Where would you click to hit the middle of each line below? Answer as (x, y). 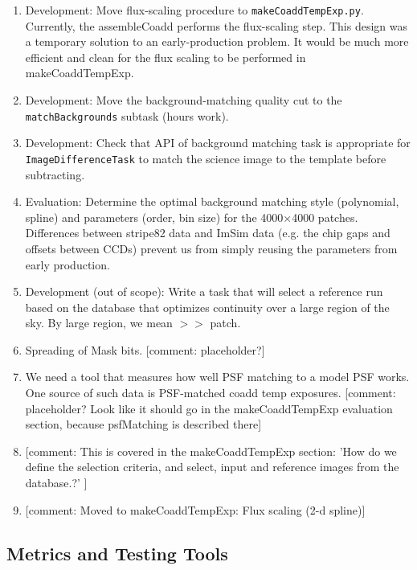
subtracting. (55, 174)
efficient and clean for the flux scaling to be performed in (166, 57)
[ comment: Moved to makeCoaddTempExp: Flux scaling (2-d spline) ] (195, 509)
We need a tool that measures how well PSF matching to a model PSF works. (217, 377)
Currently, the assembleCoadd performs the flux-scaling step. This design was (216, 25)
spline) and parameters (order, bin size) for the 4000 (154, 217)
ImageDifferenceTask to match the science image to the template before (206, 158)
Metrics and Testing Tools (117, 553)
